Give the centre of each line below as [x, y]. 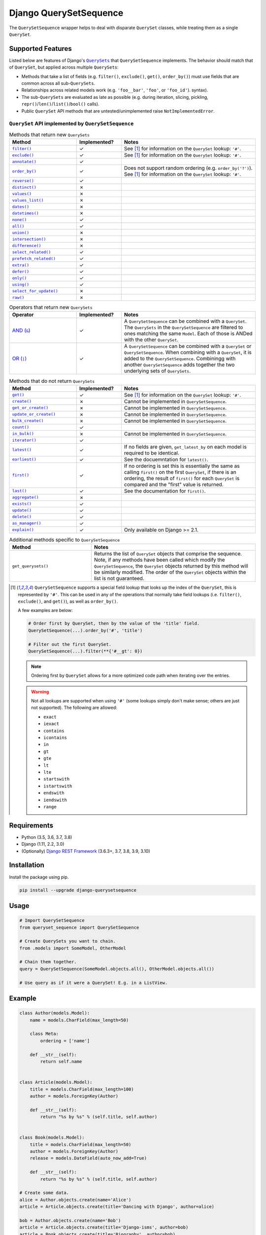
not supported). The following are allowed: [74, 708]
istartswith [58, 786]
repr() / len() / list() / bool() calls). [60, 104]
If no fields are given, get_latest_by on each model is [185, 447]
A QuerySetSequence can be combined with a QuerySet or [188, 346]
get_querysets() [30, 566]
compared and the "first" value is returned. [174, 484]
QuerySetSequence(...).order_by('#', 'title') [85, 630]
